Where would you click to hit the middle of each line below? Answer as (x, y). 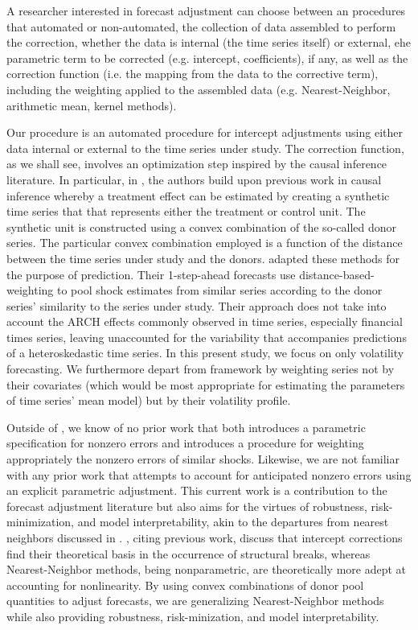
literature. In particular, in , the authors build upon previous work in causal (194, 179)
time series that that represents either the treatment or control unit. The (186, 211)
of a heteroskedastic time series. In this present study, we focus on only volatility (205, 353)
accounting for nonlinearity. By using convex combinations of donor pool (185, 585)
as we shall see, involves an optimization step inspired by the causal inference (197, 164)
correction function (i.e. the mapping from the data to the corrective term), (193, 74)
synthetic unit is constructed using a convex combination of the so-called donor (202, 226)
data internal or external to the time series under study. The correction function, (205, 148)
